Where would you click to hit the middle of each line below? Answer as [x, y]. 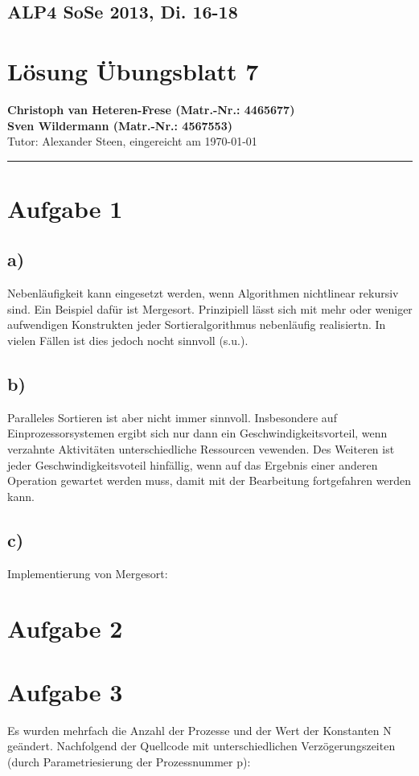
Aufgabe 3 [65, 691]
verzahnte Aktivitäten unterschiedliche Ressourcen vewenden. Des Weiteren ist [201, 449]
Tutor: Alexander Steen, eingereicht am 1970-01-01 [132, 141]
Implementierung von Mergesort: [88, 573]
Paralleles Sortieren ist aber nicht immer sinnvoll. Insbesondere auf [172, 417]
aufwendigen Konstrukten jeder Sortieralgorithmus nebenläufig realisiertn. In [197, 324]
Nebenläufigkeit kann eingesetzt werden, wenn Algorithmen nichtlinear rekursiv [203, 293]
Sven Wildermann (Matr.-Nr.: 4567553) [120, 125]
